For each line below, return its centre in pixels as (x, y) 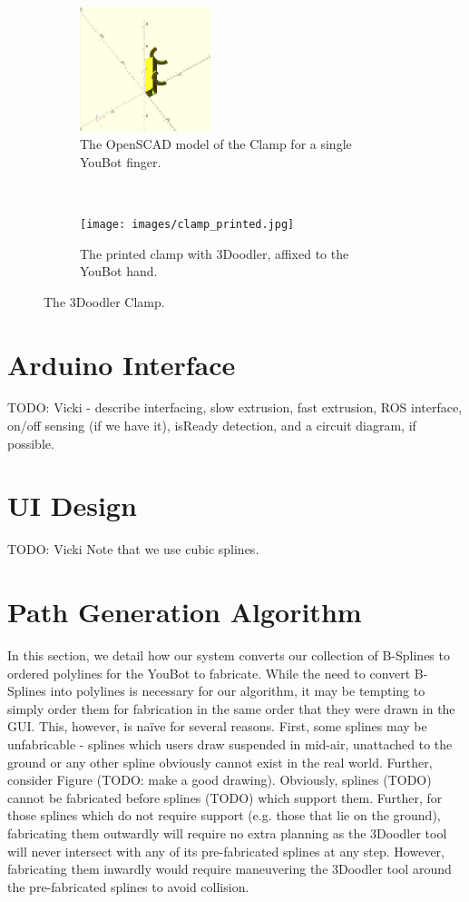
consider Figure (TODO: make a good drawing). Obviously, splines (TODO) (220, 780)
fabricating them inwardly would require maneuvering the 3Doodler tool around (230, 869)
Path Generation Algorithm (185, 612)
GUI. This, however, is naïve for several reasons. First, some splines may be (217, 726)
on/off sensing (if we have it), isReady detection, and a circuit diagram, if (212, 426)
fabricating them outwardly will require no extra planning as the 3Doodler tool (227, 833)
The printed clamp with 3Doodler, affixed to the (215, 253)
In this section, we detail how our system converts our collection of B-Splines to (229, 655)
